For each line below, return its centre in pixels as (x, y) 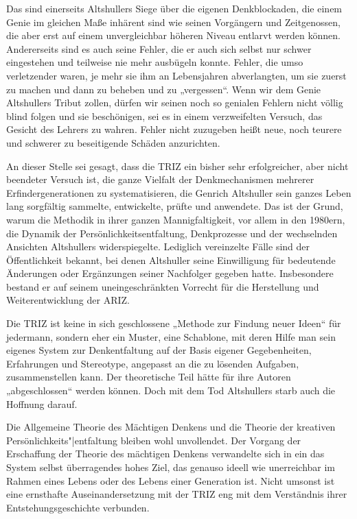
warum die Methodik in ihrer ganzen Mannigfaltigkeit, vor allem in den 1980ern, (176, 219)
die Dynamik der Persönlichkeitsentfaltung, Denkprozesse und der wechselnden (172, 233)
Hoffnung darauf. (42, 403)
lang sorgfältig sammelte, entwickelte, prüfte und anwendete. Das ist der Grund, (175, 206)
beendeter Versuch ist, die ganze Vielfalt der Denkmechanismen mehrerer (160, 179)
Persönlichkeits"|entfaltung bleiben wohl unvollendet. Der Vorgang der (154, 440)
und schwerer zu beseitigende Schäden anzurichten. (113, 142)
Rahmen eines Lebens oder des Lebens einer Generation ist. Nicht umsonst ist (171, 480)
